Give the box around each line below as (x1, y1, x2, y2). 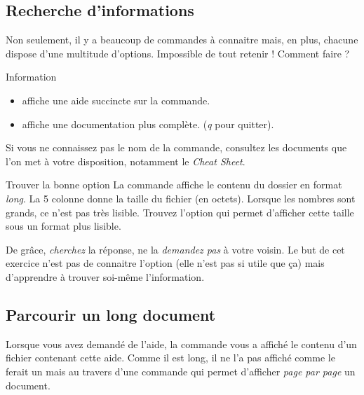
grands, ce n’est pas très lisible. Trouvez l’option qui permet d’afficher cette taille (6, 205, 354, 219)
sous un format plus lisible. (6, 219, 121, 233)
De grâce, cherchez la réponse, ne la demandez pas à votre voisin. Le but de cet (6, 242, 345, 256)
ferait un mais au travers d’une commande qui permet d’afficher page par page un (6, 363, 356, 378)
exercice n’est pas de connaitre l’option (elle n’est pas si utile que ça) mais (6, 256, 325, 270)
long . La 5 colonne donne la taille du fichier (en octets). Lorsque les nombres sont (6, 190, 356, 205)
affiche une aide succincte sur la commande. (22, 92, 210, 107)
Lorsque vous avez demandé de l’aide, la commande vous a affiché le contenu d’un (6, 336, 357, 351)
